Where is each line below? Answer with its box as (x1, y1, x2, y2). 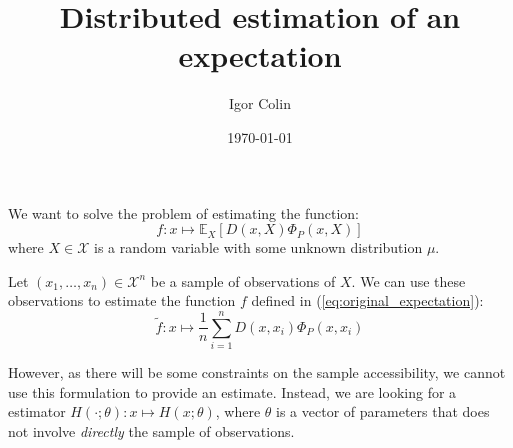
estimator (8, 401, 66, 422)
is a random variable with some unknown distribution (94, 237, 423, 258)
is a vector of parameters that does (276, 401, 490, 422)
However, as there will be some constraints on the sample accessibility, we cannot (8, 362, 506, 382)
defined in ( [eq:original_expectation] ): (251, 290, 484, 311)
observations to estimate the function (8, 290, 236, 311)
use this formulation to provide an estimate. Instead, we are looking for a (8, 381, 457, 402)
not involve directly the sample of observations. (8, 420, 295, 441)
